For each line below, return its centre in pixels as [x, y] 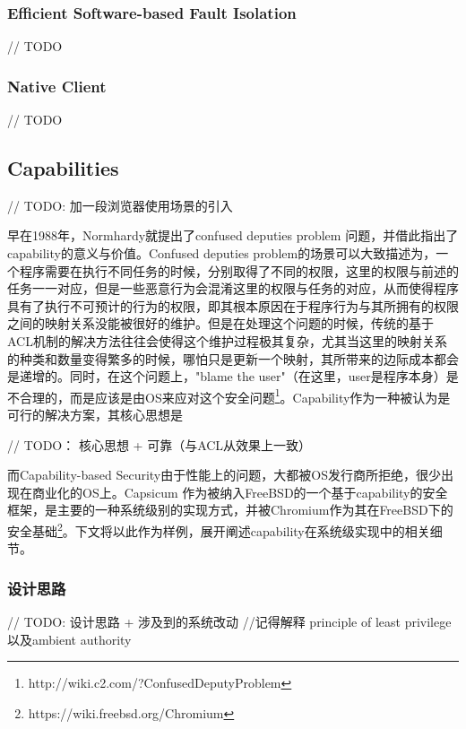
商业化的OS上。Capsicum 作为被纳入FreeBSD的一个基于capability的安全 [240, 492]
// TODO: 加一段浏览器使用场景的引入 [120, 205]
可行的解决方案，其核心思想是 [95, 415]
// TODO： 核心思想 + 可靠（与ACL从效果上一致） [160, 444]
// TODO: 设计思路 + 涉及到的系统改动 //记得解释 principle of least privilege [229, 622]
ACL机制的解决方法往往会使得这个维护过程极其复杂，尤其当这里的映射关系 [227, 340]
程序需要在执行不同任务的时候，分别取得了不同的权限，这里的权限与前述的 [239, 270]
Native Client [57, 86]
